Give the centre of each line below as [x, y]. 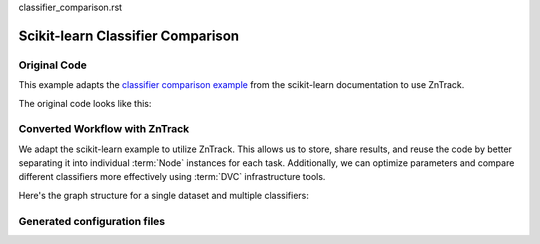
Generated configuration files [91, 221]
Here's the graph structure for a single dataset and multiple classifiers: [164, 195]
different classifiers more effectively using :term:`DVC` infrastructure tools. [172, 177]
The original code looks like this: [85, 103]
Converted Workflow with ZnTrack [104, 129]
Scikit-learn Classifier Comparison [129, 35]
